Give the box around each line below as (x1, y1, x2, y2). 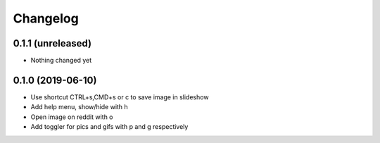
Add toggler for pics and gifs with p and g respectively (30, 123, 189, 131)
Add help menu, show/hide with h (30, 103, 128, 111)
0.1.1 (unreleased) (13, 37, 91, 49)
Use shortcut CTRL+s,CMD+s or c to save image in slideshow (30, 92, 209, 101)
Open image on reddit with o (30, 113, 113, 121)
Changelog (13, 11, 79, 26)
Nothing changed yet (30, 56, 91, 65)
